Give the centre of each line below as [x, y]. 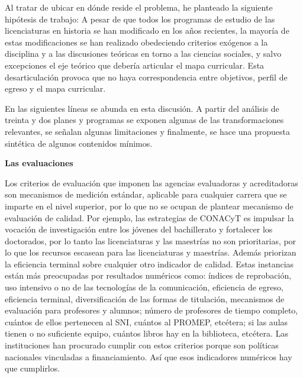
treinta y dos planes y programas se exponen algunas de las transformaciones [144, 120]
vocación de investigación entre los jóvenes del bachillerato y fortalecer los [139, 229]
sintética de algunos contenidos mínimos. [79, 143]
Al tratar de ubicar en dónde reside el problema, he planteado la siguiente [139, 7]
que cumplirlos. [33, 368]
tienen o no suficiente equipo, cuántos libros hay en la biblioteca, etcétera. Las [146, 333]
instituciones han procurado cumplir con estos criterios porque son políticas [142, 345]
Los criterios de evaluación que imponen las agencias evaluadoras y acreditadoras [151, 182]
